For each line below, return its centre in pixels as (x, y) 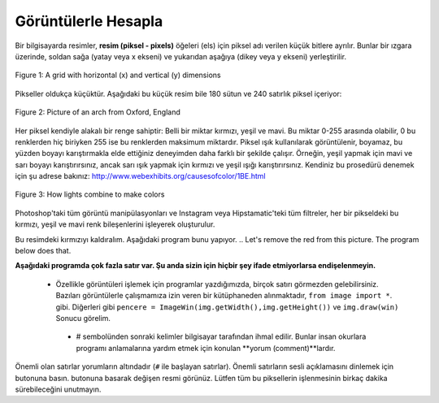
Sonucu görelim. (83, 318)
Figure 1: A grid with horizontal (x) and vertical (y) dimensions (118, 75)
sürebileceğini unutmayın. (58, 389)
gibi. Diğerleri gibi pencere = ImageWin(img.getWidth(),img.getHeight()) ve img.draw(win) (227, 307)
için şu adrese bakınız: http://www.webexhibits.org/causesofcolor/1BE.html (140, 176)
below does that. (43, 251)
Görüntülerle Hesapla (89, 21)
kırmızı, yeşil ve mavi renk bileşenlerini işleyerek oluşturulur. (115, 224)
